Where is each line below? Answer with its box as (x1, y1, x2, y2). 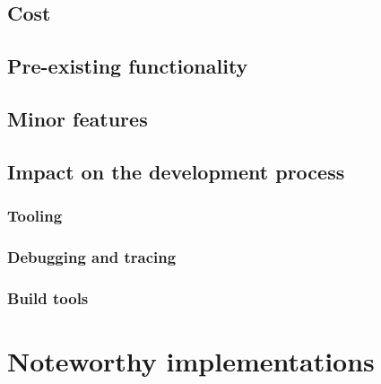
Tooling (7, 205, 63, 227)
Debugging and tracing (7, 245, 177, 267)
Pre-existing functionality (7, 52, 248, 80)
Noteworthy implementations (7, 342, 375, 379)
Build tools (7, 286, 89, 309)
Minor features (7, 104, 148, 132)
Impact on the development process (7, 157, 345, 185)
